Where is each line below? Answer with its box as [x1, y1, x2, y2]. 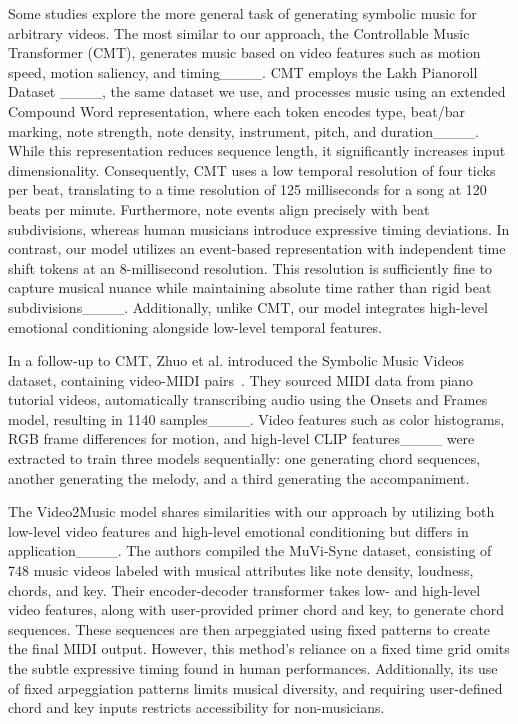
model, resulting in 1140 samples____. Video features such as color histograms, [8, 408, 505, 429]
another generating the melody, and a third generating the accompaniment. [8, 467, 470, 488]
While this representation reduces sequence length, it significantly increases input [8, 140, 506, 161]
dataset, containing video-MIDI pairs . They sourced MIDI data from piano [8, 369, 474, 390]
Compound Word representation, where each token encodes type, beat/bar [8, 100, 465, 121]
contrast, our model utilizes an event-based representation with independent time [8, 238, 506, 259]
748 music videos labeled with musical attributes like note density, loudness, [8, 560, 474, 581]
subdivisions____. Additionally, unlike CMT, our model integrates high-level [8, 296, 488, 317]
